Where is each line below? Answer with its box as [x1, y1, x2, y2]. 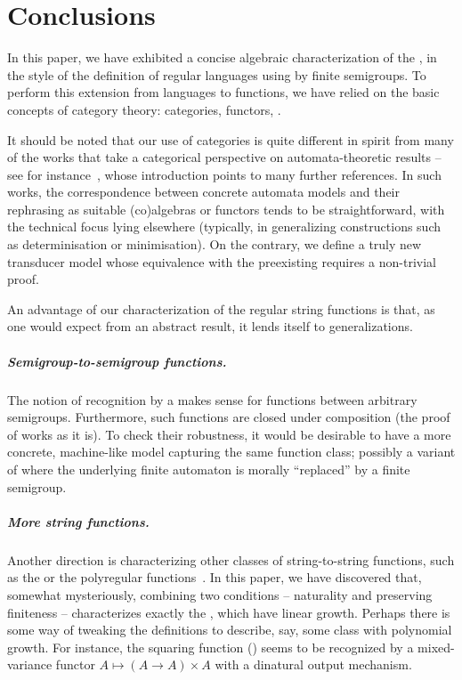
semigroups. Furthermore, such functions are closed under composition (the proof [7, 408, 450, 426]
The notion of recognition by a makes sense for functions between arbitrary [7, 390, 417, 409]
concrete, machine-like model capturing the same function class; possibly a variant [7, 442, 456, 461]
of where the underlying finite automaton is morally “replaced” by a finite [7, 459, 410, 478]
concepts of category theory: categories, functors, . [7, 100, 281, 118]
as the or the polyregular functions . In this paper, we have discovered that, [7, 568, 422, 587]
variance [7, 655, 53, 674]
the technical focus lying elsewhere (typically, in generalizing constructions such [7, 217, 442, 236]
